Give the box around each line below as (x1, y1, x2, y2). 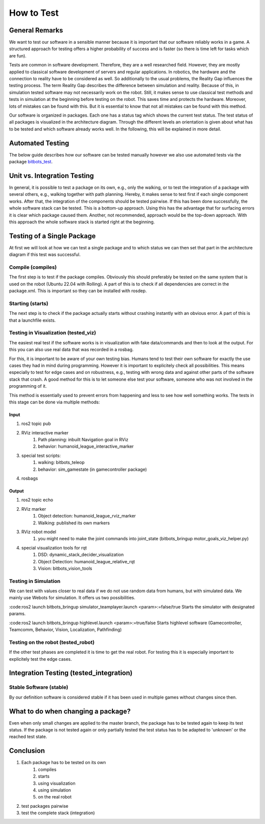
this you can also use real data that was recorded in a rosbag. (9, 347, 134, 353)
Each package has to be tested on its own (21, 760, 106, 765)
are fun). (9, 53, 26, 59)
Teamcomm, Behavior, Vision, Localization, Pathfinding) (9, 627, 122, 633)
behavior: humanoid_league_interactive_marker (38, 443, 134, 450)
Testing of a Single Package (9, 232, 96, 240)
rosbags (21, 475, 38, 482)
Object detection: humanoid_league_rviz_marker (38, 513, 136, 519)
